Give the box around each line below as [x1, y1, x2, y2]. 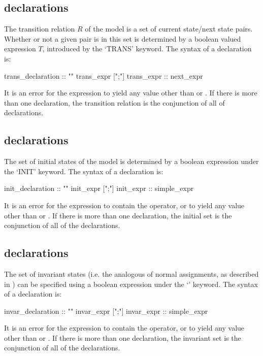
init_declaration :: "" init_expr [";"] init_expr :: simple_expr [4, 183, 194, 193]
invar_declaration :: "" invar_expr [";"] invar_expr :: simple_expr [4, 305, 208, 316]
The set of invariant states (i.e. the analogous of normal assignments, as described [4, 268, 259, 279]
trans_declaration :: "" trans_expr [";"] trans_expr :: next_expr [4, 70, 203, 81]
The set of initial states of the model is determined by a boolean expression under [4, 156, 259, 167]
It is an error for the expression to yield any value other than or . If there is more [4, 87, 257, 98]
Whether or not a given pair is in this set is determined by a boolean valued [4, 33, 241, 44]
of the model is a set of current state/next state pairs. [85, 23, 253, 34]
